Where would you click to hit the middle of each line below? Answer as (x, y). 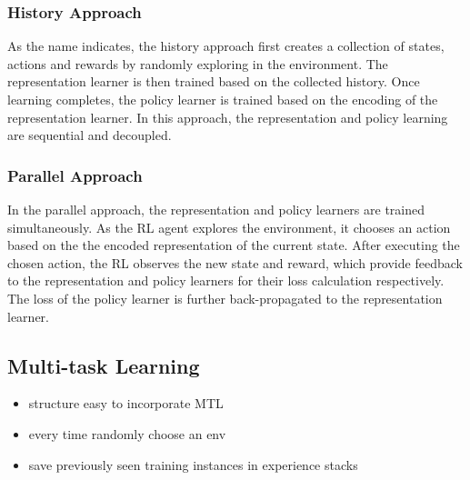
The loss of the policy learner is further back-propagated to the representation (225, 298)
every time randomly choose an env (127, 433)
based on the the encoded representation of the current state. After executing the (234, 245)
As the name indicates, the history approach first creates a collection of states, (226, 46)
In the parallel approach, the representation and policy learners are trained (216, 209)
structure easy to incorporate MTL (126, 403)
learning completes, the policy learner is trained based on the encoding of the (223, 99)
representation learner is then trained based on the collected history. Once (214, 81)
